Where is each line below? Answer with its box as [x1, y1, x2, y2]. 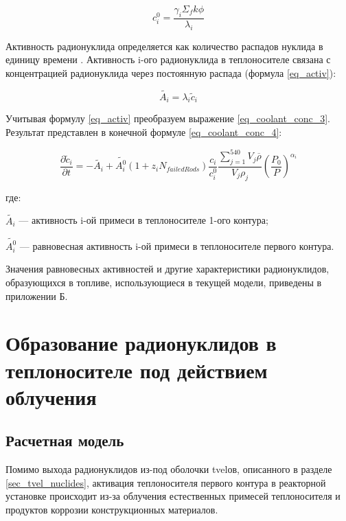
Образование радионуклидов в [5, 329, 277, 357]
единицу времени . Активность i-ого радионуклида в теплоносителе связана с [5, 52, 331, 67]
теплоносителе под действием [5, 356, 268, 384]
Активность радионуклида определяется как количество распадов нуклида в [5, 38, 323, 53]
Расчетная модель [5, 430, 124, 451]
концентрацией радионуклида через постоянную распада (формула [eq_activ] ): [5, 65, 336, 80]
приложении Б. [5, 288, 68, 303]
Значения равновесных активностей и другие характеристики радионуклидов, [5, 262, 330, 276]
